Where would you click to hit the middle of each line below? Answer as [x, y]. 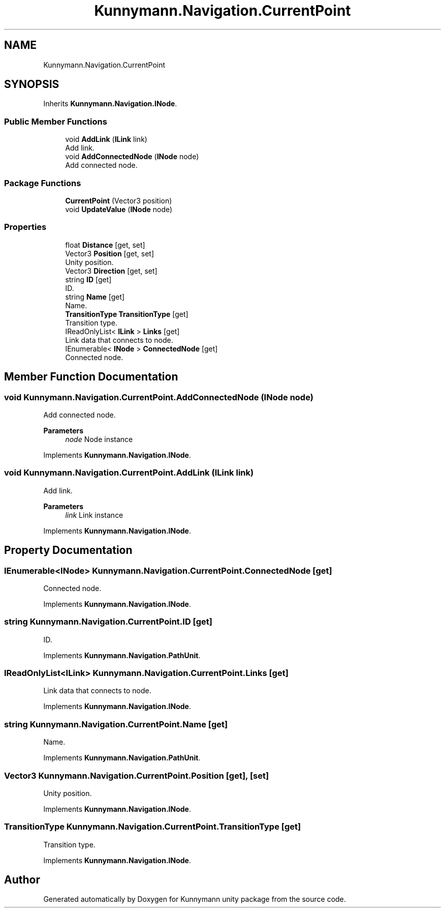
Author [22, 880]
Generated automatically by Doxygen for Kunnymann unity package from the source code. [195, 899]
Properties [25, 227]
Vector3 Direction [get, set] [111, 271]
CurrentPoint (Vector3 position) [119, 200]
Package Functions [43, 183]
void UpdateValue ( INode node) [119, 209]
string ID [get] [88, 279]
